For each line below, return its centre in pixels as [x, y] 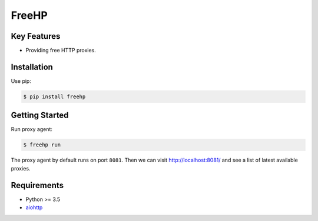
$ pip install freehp [54, 96]
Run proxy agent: [32, 129]
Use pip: [21, 81]
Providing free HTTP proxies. [61, 51]
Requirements [37, 185]
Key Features [36, 36]
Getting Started [40, 115]
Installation [32, 67]
